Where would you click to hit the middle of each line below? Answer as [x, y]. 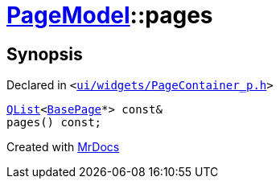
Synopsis [45, 54]
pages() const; [54, 123]
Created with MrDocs [63, 147]
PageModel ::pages [110, 15]
